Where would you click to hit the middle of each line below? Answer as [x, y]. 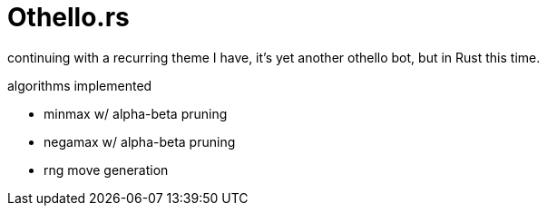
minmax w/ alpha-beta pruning [136, 113]
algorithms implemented [80, 85]
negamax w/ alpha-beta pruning [140, 141]
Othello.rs [68, 17]
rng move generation [106, 169]
